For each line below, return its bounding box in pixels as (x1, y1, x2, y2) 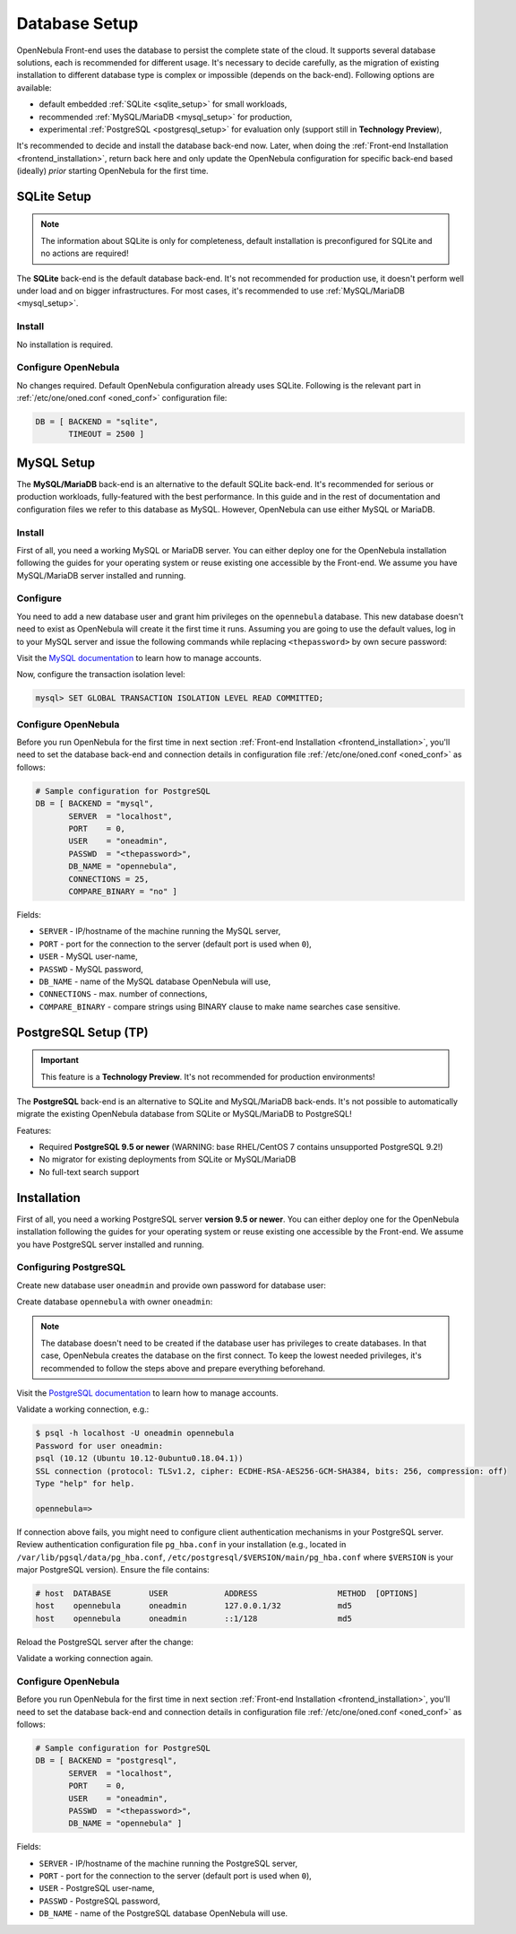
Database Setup (16, 13, 139, 33)
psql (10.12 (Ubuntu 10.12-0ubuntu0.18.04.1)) (35, 1453, 244, 1464)
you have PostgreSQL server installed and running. (16, 1239, 205, 1250)
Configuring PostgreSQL (16, 1261, 125, 1274)
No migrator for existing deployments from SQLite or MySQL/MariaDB (39, 1154, 297, 1165)
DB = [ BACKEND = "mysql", (35, 798, 154, 809)
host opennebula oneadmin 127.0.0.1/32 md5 (35, 1601, 353, 1611)
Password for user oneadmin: (35, 1441, 164, 1450)
